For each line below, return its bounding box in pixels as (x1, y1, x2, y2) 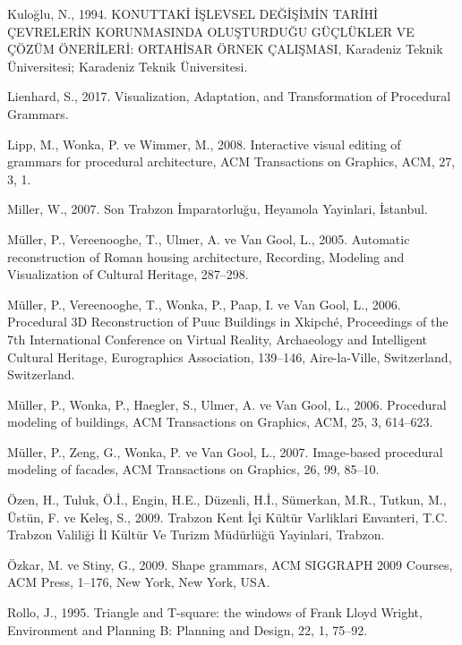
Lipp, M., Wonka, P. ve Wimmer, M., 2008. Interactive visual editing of (7, 134, 401, 153)
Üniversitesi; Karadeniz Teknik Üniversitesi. (7, 56, 248, 75)
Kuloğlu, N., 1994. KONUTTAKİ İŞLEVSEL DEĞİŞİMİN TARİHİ (7, 4, 379, 22)
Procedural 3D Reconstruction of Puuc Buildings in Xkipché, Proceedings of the (7, 312, 449, 331)
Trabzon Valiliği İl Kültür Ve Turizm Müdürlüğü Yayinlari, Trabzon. (7, 525, 385, 544)
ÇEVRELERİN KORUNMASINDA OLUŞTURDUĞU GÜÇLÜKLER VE (7, 21, 415, 40)
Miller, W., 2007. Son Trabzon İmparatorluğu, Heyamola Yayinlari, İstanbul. (7, 199, 428, 218)
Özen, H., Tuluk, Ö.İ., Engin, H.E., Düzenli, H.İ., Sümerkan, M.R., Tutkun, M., (7, 490, 447, 509)
